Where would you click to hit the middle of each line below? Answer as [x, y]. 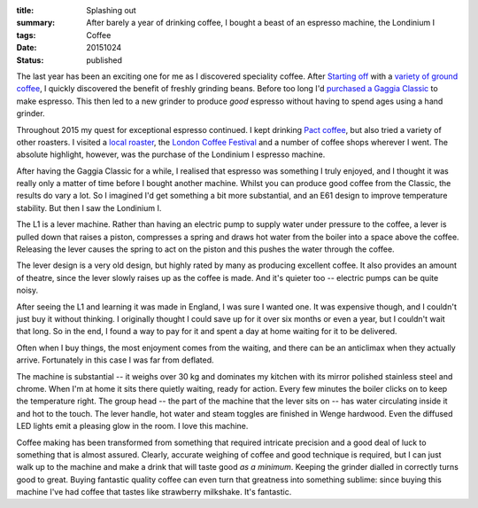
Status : [30, 60]
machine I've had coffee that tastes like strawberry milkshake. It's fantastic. [154, 492]
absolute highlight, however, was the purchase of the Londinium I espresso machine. [171, 154]
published [104, 60]
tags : [26, 35]
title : [25, 10]
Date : [27, 48]
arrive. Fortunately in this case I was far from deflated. [115, 360]
